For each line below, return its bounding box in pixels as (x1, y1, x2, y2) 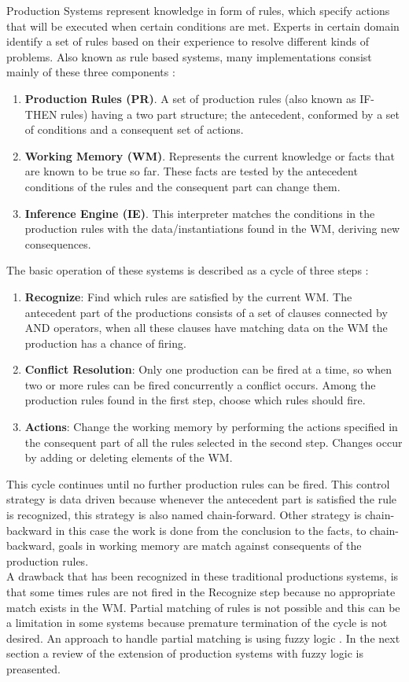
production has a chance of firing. (24, 334, 186, 351)
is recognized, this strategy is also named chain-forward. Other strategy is (6, 507, 362, 523)
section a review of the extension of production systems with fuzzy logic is (6, 645, 363, 662)
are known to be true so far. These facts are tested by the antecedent (24, 163, 358, 179)
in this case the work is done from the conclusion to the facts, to (55, 522, 367, 538)
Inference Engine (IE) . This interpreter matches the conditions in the (24, 205, 375, 221)
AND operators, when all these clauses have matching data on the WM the (24, 319, 388, 336)
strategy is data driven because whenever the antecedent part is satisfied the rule (6, 491, 397, 507)
